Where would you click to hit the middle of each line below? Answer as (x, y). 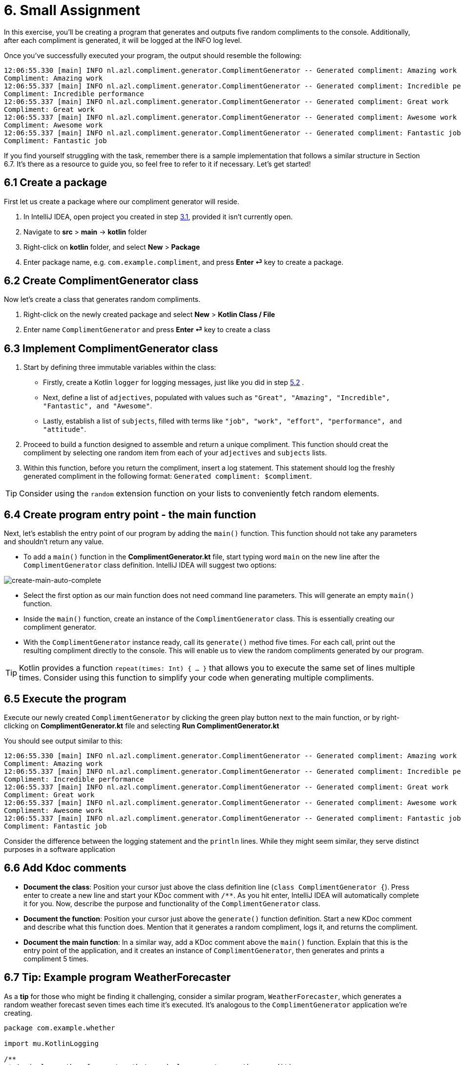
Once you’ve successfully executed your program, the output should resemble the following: (153, 55)
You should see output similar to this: (63, 741)
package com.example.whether (60, 1028)
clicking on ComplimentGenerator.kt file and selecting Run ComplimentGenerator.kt (142, 725)
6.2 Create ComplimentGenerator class (101, 281)
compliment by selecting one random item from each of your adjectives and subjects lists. (175, 453)
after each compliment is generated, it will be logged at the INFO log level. (123, 40)
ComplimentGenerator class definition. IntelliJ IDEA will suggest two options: (150, 565)
